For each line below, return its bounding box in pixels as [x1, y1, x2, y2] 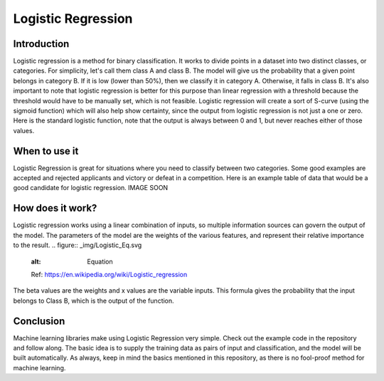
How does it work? [13, 202, 97, 214]
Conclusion [13, 315, 65, 327]
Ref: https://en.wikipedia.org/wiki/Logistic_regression [31, 270, 188, 278]
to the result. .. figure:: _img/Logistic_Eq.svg [13, 241, 142, 249]
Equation [87, 257, 113, 266]
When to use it [13, 145, 79, 157]
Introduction [13, 38, 70, 50]
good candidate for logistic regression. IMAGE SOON [13, 184, 169, 192]
